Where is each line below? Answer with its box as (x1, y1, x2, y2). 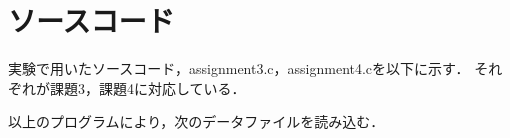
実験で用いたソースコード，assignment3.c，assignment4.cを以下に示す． (8, 58, 470, 79)
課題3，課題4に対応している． (49, 77, 246, 98)
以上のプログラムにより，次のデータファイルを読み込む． (8, 111, 385, 132)
